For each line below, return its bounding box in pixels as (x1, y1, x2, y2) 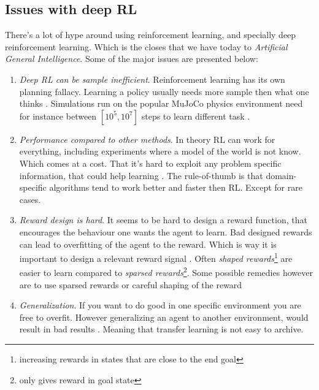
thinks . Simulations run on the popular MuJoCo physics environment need (19, 97, 303, 110)
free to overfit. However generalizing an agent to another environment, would (19, 310, 309, 323)
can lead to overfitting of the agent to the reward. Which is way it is (19, 237, 277, 250)
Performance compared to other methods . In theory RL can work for (19, 132, 275, 145)
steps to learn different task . (141, 109, 250, 122)
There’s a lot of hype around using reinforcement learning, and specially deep (5, 28, 296, 41)
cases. (19, 193, 41, 205)
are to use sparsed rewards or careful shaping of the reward (19, 278, 242, 291)
